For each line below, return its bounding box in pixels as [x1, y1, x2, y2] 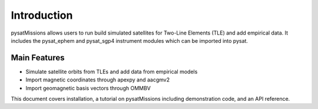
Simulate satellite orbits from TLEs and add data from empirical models [25, 68, 198, 75]
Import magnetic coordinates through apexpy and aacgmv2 [25, 76, 170, 83]
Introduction [11, 9, 73, 22]
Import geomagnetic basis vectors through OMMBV [25, 84, 151, 91]
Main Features [11, 53, 65, 63]
